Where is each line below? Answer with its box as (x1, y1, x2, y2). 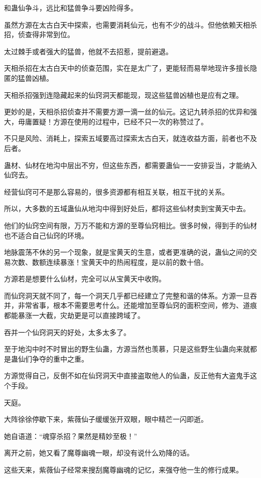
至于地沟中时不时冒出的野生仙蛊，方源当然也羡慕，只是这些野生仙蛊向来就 (4, 344, 250, 354)
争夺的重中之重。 (32, 353, 88, 364)
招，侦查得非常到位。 (4, 29, 74, 40)
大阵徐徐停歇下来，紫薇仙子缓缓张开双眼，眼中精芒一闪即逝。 (4, 414, 208, 424)
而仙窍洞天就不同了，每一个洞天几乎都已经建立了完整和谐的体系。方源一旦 (4, 290, 250, 300)
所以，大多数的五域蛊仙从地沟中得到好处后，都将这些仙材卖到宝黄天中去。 (4, 203, 250, 214)
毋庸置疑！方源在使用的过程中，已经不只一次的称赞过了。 (18, 116, 208, 126)
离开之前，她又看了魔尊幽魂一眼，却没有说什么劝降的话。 (4, 447, 194, 458)
